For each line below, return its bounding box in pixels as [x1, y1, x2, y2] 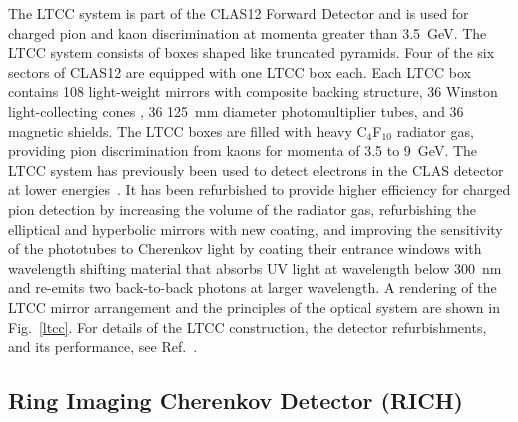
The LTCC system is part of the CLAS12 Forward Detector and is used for [8, 3, 469, 23]
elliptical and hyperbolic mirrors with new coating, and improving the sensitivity [8, 218, 503, 239]
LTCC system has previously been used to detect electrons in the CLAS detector [8, 159, 504, 180]
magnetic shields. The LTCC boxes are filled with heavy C [8, 120, 367, 141]
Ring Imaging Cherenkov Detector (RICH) [8, 385, 463, 416]
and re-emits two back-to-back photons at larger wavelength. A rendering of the [8, 277, 497, 298]
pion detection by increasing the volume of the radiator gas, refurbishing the [8, 198, 476, 219]
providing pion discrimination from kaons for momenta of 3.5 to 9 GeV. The [8, 140, 478, 161]
